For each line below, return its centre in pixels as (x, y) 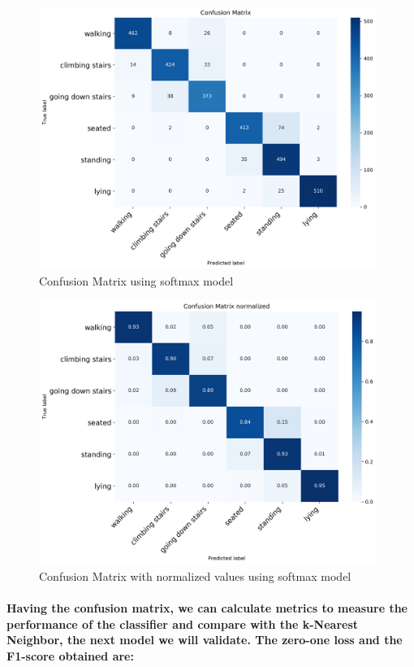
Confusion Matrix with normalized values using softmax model (195, 575)
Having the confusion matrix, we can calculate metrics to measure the (207, 607)
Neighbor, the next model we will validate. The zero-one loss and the (205, 640)
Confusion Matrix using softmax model (136, 280)
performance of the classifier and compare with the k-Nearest (183, 623)
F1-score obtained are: (70, 655)
